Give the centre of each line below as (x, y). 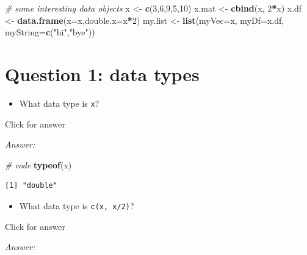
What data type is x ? (59, 103)
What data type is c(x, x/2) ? (77, 205)
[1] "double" (31, 186)
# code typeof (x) (38, 164)
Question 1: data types (102, 74)
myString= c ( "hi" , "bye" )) (50, 32)
